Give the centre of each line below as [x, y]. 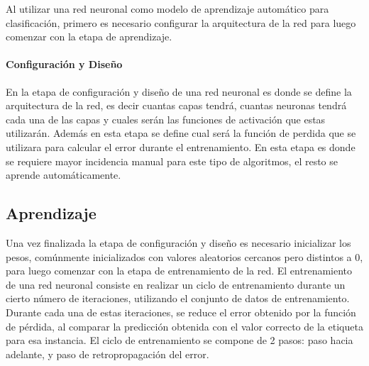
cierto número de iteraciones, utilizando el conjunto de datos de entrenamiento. [178, 298]
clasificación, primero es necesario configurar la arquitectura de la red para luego [181, 22]
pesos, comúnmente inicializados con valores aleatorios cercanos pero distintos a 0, [184, 256]
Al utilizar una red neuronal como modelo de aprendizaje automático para [167, 9]
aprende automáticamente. [64, 175]
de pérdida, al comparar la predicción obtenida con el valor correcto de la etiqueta [184, 326]
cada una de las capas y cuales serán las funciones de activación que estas [166, 119]
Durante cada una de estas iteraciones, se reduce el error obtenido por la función [181, 312]
